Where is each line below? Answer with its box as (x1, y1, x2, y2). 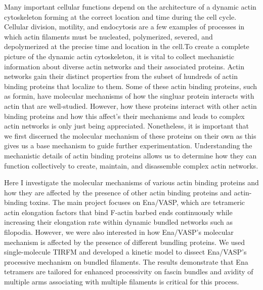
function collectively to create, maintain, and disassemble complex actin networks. (4, 160, 258, 171)
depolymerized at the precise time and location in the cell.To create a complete (4, 41, 249, 52)
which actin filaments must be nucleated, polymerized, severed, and (4, 31, 213, 42)
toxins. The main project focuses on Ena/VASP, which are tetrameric (29, 197, 245, 208)
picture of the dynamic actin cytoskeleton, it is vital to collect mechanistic (4, 51, 234, 61)
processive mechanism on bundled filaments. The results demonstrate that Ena (4, 256, 248, 267)
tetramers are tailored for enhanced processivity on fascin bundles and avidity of (4, 266, 253, 277)
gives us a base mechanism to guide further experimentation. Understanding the (4, 140, 252, 151)
